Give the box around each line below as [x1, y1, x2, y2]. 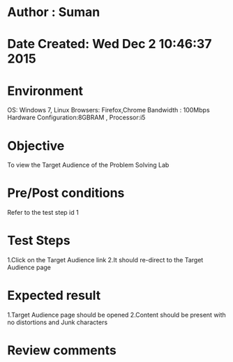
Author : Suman [7, 4, 100, 20]
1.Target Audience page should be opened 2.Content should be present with [7, 311, 227, 319]
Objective [7, 137, 65, 153]
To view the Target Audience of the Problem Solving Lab [7, 161, 170, 169]
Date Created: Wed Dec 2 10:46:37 [7, 36, 212, 52]
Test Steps [7, 233, 71, 248]
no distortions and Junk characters [7, 318, 108, 326]
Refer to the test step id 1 [7, 209, 79, 217]
